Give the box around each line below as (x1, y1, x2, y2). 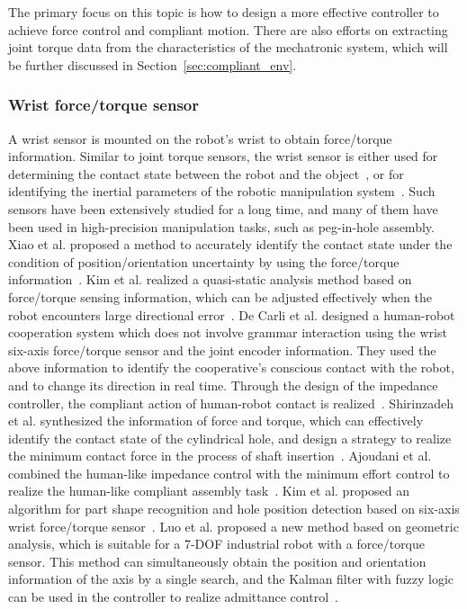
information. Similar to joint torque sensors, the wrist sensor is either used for (8, 147, 438, 166)
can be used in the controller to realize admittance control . (8, 587, 338, 606)
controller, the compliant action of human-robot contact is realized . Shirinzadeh (8, 393, 454, 412)
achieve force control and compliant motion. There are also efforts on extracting (8, 20, 448, 39)
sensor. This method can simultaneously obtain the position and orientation (8, 551, 427, 570)
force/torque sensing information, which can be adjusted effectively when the (8, 287, 432, 306)
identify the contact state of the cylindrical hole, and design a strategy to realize (8, 428, 452, 447)
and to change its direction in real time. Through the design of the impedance (8, 375, 438, 394)
